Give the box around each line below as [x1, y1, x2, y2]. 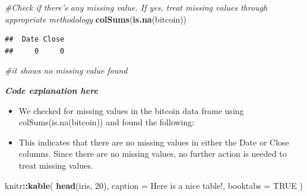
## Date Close [5, 35, 65, 44]
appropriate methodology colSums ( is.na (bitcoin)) [5, 12, 187, 25]
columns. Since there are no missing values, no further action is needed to [18, 147, 287, 160]
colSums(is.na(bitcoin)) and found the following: [18, 116, 195, 128]
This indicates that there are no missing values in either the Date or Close [18, 135, 289, 148]
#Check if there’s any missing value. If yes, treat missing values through [5, 1, 268, 13]
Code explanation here [5, 84, 98, 96]
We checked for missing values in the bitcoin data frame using [18, 104, 244, 116]
